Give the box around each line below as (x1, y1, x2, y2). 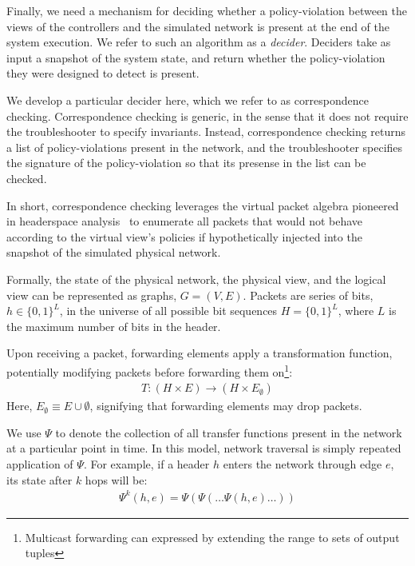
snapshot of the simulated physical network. (6, 244, 221, 261)
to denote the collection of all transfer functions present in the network (55, 424, 402, 440)
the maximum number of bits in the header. (6, 317, 221, 334)
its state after (6, 471, 73, 488)
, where (338, 302, 374, 319)
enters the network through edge (223, 455, 382, 472)
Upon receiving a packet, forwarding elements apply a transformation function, (6, 345, 393, 361)
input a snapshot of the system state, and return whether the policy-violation (6, 49, 385, 66)
